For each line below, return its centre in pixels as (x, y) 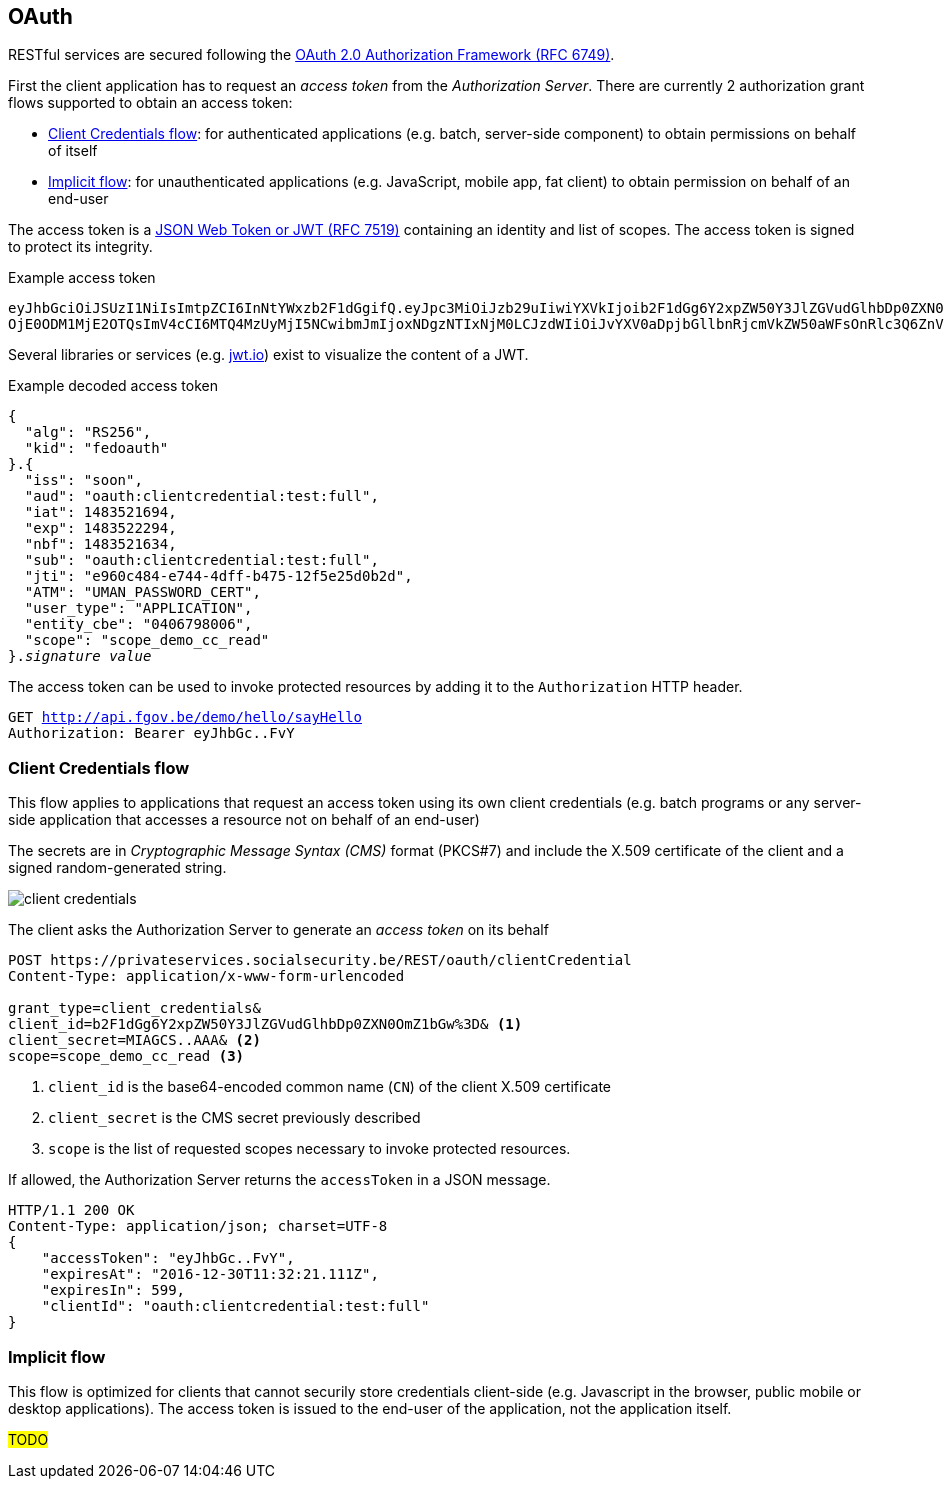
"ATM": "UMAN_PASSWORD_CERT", (142, 592)
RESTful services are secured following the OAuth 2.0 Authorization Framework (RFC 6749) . (311, 55)
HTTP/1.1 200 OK (71, 1210)
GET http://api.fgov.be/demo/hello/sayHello (185, 717)
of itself (73, 151)
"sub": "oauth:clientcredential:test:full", (201, 560)
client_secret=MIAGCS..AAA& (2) (134, 1040)
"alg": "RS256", (88, 432)
